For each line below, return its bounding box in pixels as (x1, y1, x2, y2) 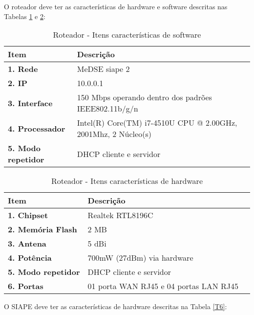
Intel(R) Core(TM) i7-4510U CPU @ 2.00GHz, (77, 117, 237, 129)
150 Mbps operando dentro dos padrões (77, 91, 212, 103)
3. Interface (8, 97, 53, 109)
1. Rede (8, 63, 38, 75)
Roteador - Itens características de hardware (51, 175, 203, 187)
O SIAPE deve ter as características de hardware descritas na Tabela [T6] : (4, 301, 227, 312)
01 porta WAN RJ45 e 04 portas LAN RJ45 (87, 280, 238, 292)
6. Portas (8, 280, 43, 292)
